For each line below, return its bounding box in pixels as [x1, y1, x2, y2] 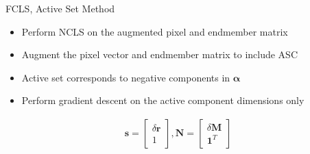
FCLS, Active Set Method [5, 1, 115, 15]
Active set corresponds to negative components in [21, 70, 230, 84]
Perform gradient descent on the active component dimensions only [21, 93, 305, 107]
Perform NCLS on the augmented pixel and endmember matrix [21, 24, 288, 38]
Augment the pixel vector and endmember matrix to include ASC [21, 47, 298, 62]
